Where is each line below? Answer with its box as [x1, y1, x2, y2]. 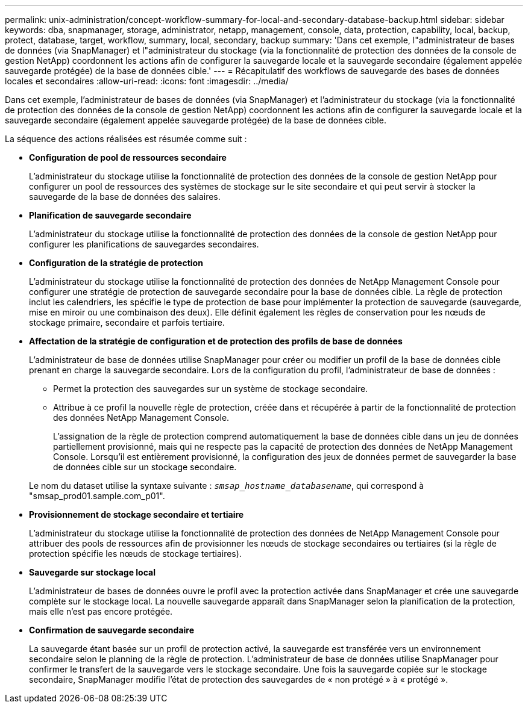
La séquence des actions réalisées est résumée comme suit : [5, 134, 247, 144]
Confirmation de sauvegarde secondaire [29, 625, 195, 635]
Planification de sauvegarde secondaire [29, 210, 192, 220]
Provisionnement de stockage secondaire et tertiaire [29, 509, 244, 520]
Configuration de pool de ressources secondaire [29, 152, 227, 163]
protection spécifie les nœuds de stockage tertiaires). [29, 548, 242, 559]
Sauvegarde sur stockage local [29, 567, 156, 577]
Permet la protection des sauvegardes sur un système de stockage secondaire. [53, 383, 368, 394]
